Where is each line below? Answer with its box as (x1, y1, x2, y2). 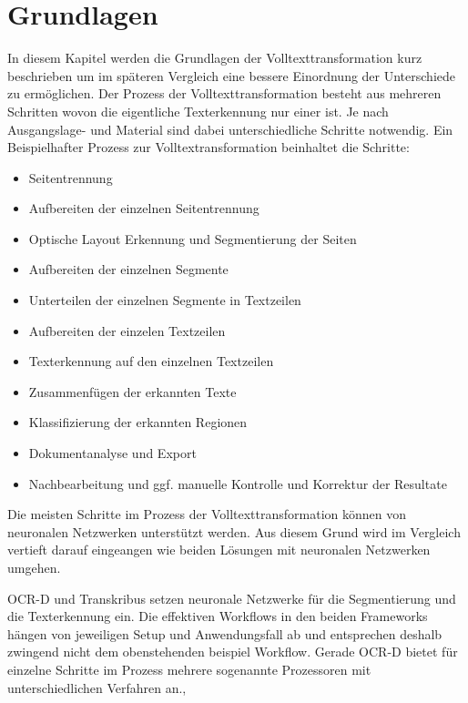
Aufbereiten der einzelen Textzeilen (28, 321, 226, 340)
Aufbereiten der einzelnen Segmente (28, 260, 229, 279)
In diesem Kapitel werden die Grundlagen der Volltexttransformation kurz (7, 48, 422, 67)
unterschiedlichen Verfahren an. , (7, 678, 187, 697)
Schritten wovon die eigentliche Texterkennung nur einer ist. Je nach (7, 101, 389, 120)
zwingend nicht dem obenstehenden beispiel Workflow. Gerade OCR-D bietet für (7, 642, 458, 661)
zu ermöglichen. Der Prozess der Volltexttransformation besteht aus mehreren (7, 84, 442, 103)
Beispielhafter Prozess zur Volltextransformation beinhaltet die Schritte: (7, 138, 410, 157)
